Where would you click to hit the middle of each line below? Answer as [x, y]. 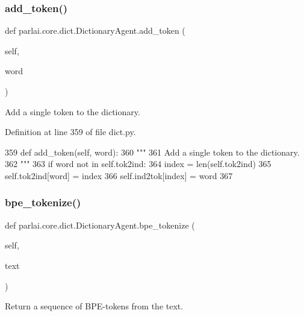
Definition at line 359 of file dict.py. [70, 132]
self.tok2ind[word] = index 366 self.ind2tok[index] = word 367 [119, 175]
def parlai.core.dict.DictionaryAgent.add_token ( [95, 30]
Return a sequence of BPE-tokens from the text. [94, 306]
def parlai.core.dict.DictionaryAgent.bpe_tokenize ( [100, 225]
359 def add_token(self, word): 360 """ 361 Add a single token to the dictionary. [152, 152]
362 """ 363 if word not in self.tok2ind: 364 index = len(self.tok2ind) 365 [138, 164]
